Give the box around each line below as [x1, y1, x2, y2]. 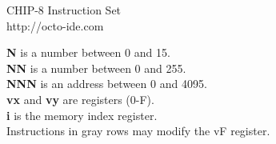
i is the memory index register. [6, 106, 158, 123]
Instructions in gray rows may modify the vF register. [6, 122, 270, 139]
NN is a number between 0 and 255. [6, 59, 186, 76]
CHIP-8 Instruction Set [6, 2, 122, 18]
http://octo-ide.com [6, 17, 104, 34]
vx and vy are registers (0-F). [6, 90, 154, 107]
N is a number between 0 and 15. [6, 44, 170, 61]
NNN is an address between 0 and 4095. [6, 75, 207, 92]
